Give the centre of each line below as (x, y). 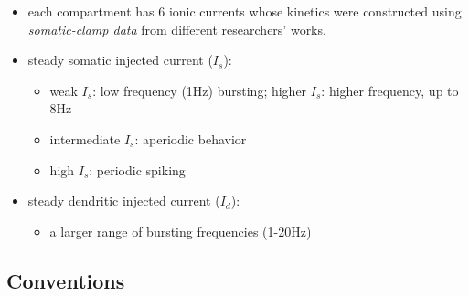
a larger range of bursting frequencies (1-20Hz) (181, 231)
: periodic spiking (137, 169)
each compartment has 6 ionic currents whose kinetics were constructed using (245, 11)
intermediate (85, 138)
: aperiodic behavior (191, 138)
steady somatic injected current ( (120, 60)
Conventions (66, 280)
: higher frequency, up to (390, 90)
